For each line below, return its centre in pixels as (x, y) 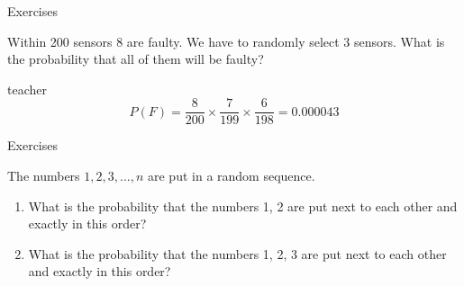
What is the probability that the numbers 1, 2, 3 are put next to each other (237, 253)
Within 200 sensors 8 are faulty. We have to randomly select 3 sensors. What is (226, 41)
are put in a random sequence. (232, 176)
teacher (27, 89)
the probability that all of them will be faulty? (136, 59)
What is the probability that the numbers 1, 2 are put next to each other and (243, 206)
